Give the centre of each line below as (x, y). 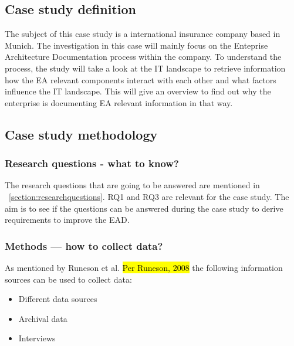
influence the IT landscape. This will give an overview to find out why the (138, 91)
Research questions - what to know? (92, 163)
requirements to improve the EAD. (67, 220)
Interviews (37, 338)
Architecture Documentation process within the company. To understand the (143, 57)
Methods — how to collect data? (84, 245)
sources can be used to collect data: (68, 279)
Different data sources (58, 299)
